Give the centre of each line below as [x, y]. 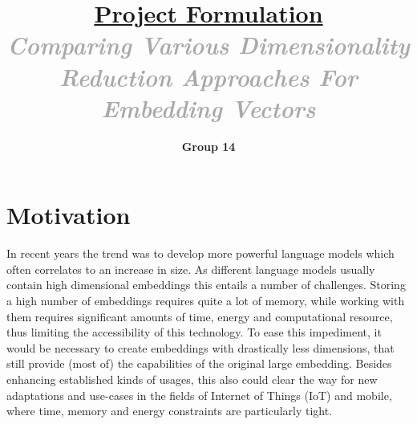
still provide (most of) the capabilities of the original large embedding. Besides [199, 363]
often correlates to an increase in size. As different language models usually [191, 269]
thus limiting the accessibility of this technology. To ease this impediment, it [194, 332]
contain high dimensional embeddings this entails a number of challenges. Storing [206, 285]
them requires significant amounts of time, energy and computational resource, [200, 316]
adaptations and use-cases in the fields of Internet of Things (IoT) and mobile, [199, 395]
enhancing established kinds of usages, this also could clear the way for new [192, 379]
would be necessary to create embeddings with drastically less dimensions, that [200, 347]
